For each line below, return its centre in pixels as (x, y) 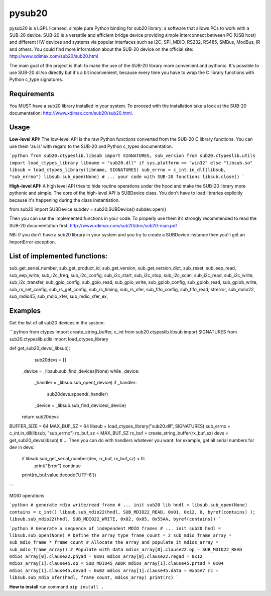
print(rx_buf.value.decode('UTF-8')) (59, 475)
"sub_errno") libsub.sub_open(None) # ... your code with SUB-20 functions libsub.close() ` (127, 177)
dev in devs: (22, 447)
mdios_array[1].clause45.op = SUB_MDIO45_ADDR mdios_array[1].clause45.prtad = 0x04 (116, 564)
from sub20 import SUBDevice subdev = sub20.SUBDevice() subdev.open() (88, 209)
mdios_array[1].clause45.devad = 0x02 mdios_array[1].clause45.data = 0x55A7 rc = (114, 570)
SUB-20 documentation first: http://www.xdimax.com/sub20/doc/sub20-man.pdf (93, 225)
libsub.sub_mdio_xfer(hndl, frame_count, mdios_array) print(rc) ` (94, 578)
